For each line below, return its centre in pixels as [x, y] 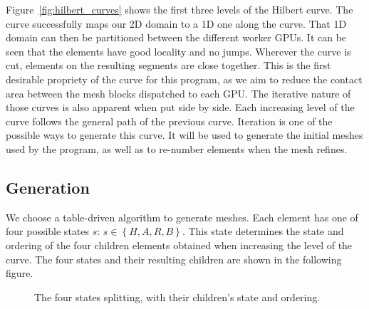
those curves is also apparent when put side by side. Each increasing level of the [180, 107]
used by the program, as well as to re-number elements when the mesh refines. [177, 148]
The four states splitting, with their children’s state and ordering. [177, 297]
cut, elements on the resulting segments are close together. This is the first [168, 65]
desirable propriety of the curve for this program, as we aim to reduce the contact [184, 79]
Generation [48, 187]
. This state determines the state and [263, 231]
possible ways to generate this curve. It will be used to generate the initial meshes [184, 135]
